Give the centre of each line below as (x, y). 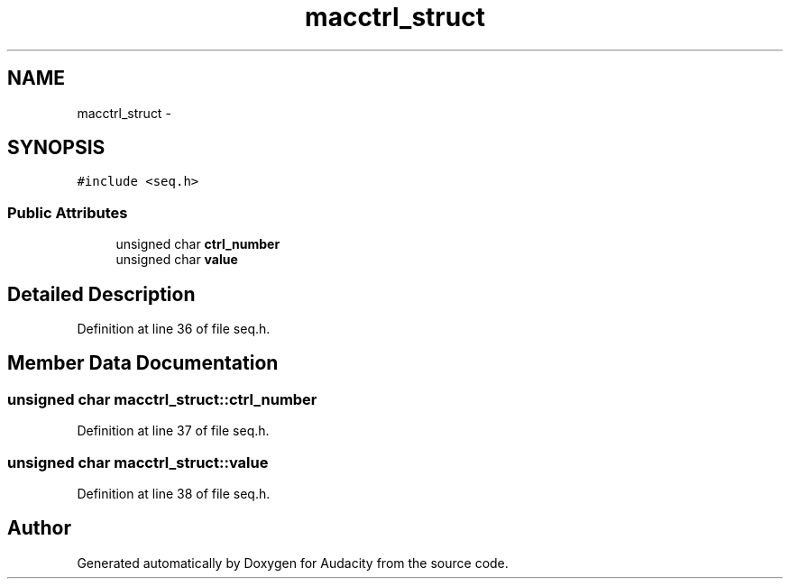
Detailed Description (101, 294)
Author (39, 528)
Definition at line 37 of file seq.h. (173, 431)
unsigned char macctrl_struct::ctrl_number (162, 399)
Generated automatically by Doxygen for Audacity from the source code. (293, 563)
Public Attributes (68, 212)
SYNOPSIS (56, 148)
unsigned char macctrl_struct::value (138, 462)
